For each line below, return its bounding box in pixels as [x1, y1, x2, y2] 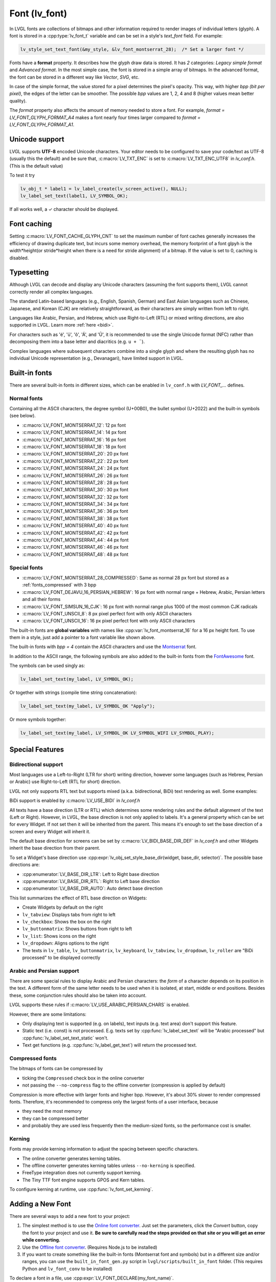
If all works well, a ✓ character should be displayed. [9, 206, 119, 212]
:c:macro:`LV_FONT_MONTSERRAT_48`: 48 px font [22, 551, 129, 557]
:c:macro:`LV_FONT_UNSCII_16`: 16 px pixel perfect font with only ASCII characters [22, 618, 195, 624]
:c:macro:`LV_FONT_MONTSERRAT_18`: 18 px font [22, 444, 126, 450]
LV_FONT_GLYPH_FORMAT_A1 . [9, 122, 75, 128]
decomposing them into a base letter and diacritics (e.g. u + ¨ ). [9, 338, 145, 345]
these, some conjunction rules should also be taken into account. [9, 992, 147, 998]
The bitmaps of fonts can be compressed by [9, 1066, 103, 1072]
